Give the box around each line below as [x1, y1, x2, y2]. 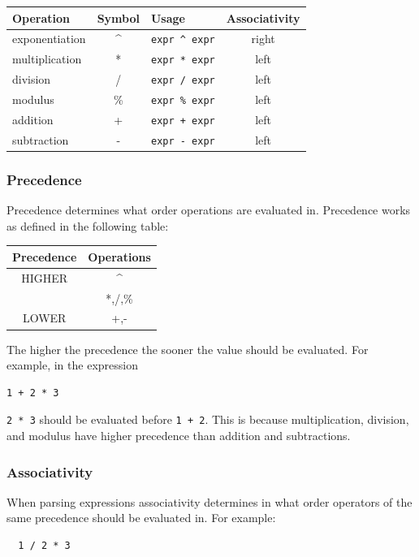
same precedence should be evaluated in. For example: [6, 509, 276, 526]
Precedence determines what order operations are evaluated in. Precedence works [6, 201, 411, 218]
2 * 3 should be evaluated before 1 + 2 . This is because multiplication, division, [6, 411, 409, 428]
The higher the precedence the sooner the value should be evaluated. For [6, 340, 369, 357]
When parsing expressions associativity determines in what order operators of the [6, 493, 413, 510]
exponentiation [12, 30, 86, 47]
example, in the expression [6, 356, 138, 373]
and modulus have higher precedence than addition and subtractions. [6, 427, 351, 443]
